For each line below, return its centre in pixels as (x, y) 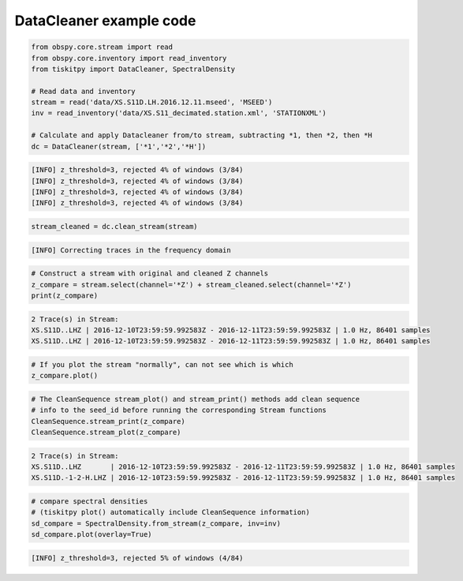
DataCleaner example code (105, 21)
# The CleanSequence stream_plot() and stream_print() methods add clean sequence (196, 399)
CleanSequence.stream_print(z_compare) (108, 421)
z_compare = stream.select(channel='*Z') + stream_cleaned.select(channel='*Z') (191, 285)
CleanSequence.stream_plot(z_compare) (106, 432)
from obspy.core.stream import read (102, 47)
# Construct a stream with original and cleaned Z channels (150, 274)
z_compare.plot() (65, 376)
